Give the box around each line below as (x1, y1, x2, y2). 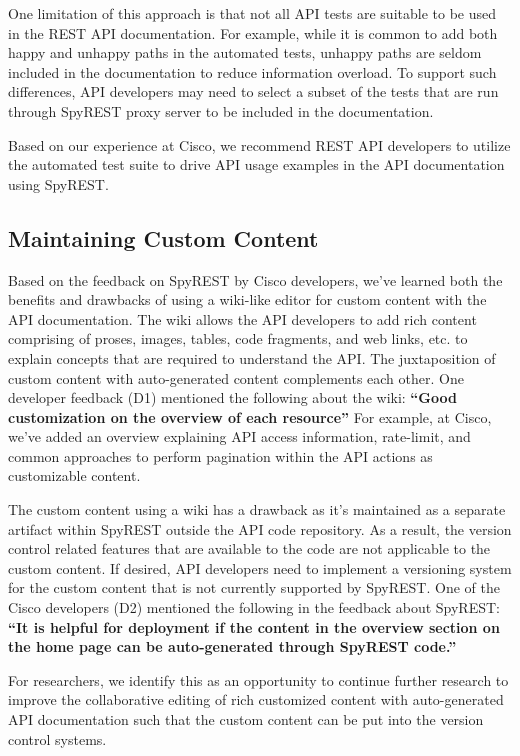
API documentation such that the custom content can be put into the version (8, 709, 484, 730)
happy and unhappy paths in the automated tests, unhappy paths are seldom (8, 42, 482, 63)
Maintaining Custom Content (8, 222, 319, 253)
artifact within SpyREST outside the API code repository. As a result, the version (8, 518, 512, 539)
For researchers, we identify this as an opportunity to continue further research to (8, 669, 509, 690)
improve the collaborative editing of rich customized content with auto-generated (8, 689, 504, 710)
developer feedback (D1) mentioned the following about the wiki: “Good (8, 387, 457, 408)
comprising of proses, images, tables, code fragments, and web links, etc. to (8, 328, 468, 349)
